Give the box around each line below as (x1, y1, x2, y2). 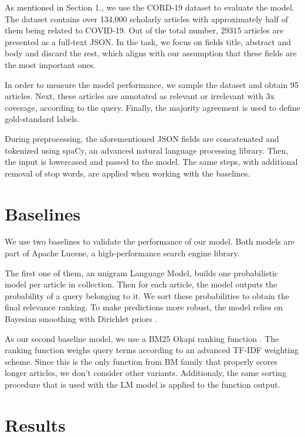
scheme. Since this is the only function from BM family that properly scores (5, 355, 278, 367)
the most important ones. (5, 58, 96, 70)
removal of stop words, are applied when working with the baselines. (5, 167, 250, 179)
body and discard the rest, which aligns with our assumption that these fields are (5, 47, 297, 59)
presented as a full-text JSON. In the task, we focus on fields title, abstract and (5, 35, 291, 48)
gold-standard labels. (5, 113, 80, 125)
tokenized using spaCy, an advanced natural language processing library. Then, (5, 144, 289, 156)
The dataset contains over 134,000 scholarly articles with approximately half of (5, 12, 289, 25)
